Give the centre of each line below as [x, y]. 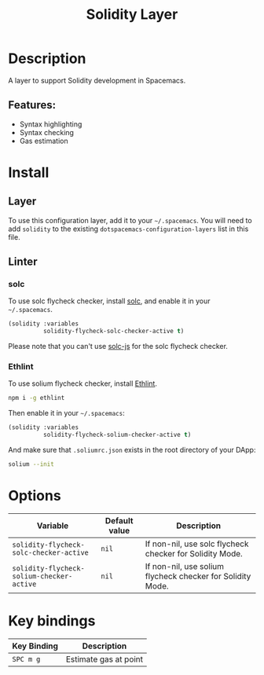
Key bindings [52, 621]
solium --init [31, 464]
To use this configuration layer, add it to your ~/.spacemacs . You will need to [130, 220]
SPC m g [26, 659]
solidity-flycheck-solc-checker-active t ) [114, 332]
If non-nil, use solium [185, 566]
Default [119, 520]
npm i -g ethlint [37, 398]
